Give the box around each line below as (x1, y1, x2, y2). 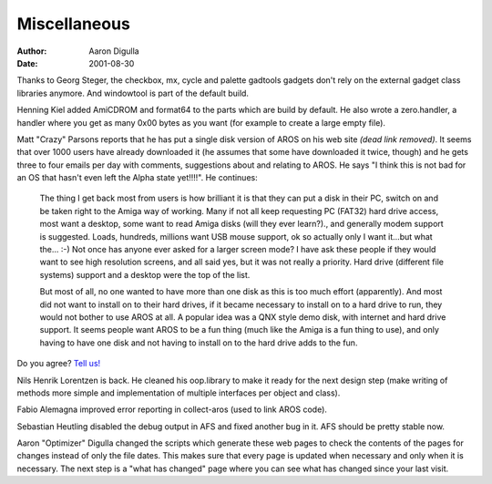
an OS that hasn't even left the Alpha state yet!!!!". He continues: (16, 172, 259, 183)
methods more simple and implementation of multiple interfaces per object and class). (16, 387, 341, 398)
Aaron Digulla (88, 46, 140, 57)
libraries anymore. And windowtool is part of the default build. (16, 88, 250, 98)
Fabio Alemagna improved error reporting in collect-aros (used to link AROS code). (16, 404, 328, 415)
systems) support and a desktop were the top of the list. (39, 269, 251, 280)
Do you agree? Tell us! (16, 358, 101, 369)
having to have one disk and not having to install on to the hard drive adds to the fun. (39, 337, 358, 348)
